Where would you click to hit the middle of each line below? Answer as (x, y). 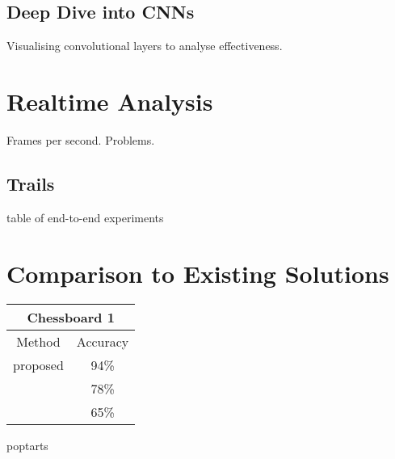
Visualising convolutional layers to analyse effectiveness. (145, 46)
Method (38, 342)
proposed (38, 365)
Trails (31, 183)
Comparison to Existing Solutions (198, 273)
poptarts (27, 446)
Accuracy (103, 342)
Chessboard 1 (71, 318)
